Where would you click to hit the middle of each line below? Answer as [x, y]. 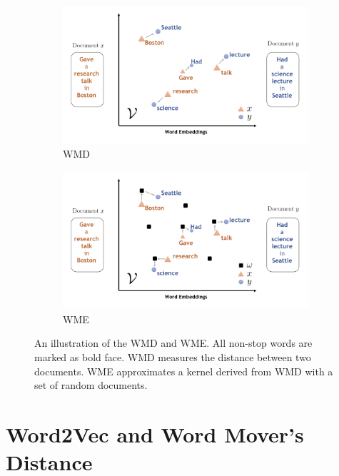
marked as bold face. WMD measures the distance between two [173, 356]
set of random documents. [91, 385]
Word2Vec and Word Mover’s [155, 434]
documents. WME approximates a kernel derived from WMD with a [184, 371]
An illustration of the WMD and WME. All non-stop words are [173, 343]
